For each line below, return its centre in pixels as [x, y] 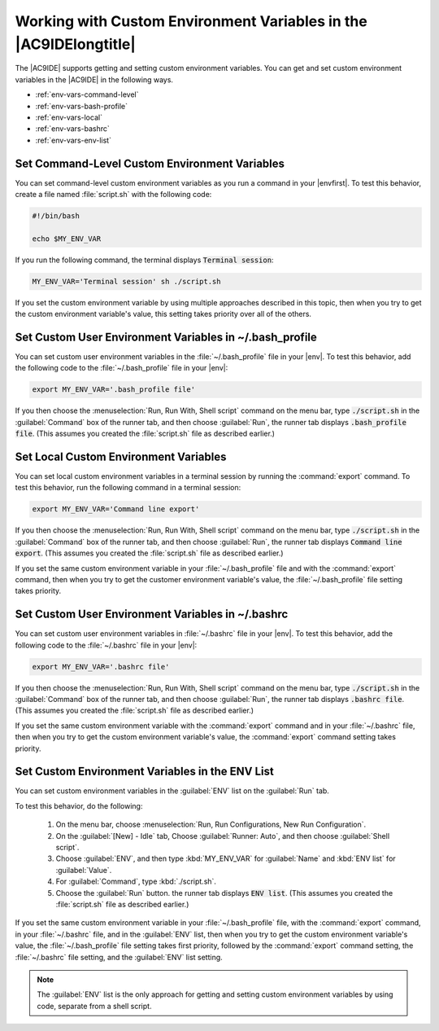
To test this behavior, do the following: [79, 805]
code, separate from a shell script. [94, 1006]
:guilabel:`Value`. [84, 870]
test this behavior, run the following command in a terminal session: [128, 488]
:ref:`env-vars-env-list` [73, 140]
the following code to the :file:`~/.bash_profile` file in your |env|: [122, 368]
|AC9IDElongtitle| [75, 44]
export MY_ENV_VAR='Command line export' [116, 509]
